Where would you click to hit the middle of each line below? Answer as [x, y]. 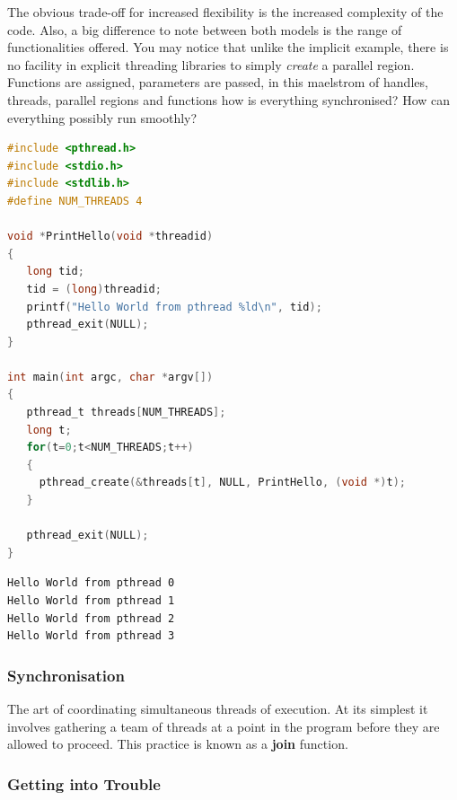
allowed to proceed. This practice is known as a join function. [178, 744]
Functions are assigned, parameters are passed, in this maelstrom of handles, [218, 82]
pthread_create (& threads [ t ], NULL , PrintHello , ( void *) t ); [223, 483]
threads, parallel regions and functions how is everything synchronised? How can [229, 99]
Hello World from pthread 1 [91, 601]
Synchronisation [66, 675]
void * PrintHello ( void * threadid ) [110, 237]
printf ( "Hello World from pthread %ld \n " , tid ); [174, 307]
